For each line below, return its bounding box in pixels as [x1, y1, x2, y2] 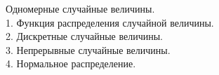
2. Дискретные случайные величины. [6, 29, 163, 43]
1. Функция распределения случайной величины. [6, 15, 214, 29]
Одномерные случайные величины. [6, 1, 155, 15]
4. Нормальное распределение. [6, 56, 136, 71]
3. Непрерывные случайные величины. [6, 42, 171, 57]
